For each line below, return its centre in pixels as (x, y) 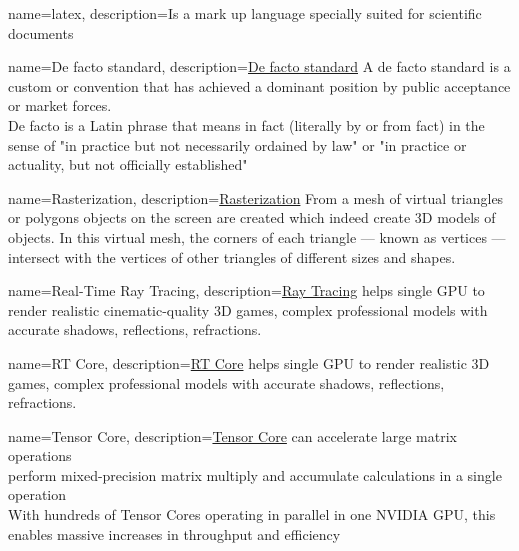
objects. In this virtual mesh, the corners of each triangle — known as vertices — (257, 236)
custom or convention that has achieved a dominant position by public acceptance (259, 85)
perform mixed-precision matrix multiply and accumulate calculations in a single (255, 474)
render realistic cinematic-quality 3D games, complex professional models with (248, 309)
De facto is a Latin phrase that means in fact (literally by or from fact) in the (246, 124)
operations (40, 455)
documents (41, 32)
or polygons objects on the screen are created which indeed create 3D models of (252, 217)
